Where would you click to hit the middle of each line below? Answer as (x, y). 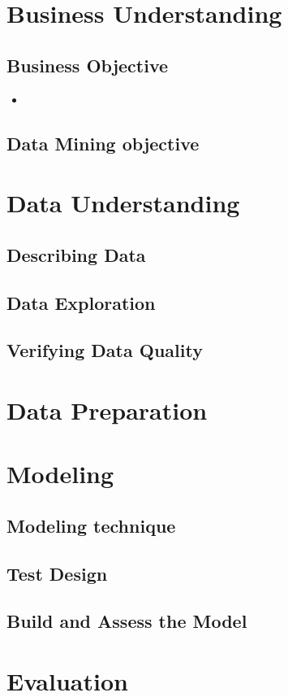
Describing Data (76, 254)
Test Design (57, 573)
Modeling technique (91, 525)
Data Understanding (123, 203)
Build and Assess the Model (127, 621)
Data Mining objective (103, 143)
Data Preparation (107, 409)
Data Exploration (81, 302)
